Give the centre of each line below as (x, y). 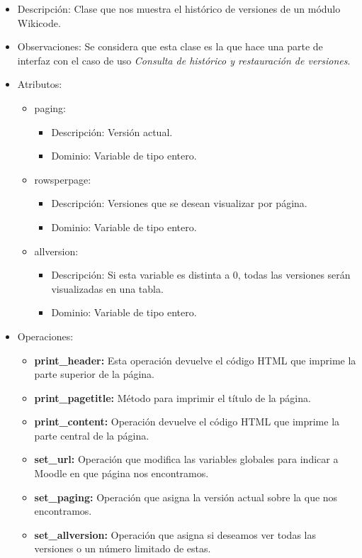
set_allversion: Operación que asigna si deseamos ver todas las (175, 534)
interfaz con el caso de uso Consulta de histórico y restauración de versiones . (184, 60)
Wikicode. (39, 22)
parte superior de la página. (94, 374)
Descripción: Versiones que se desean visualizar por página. (179, 203)
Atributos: (40, 84)
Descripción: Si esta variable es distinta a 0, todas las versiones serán (201, 275)
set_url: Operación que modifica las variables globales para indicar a (186, 459)
